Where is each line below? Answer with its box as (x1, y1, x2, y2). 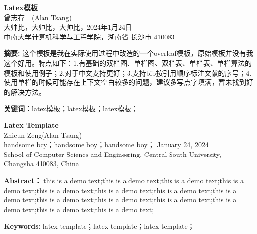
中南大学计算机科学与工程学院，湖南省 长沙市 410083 (4, 31, 175, 41)
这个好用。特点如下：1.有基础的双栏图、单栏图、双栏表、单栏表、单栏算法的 (4, 57, 252, 68)
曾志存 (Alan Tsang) (4, 12, 72, 22)
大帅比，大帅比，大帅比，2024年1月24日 (4, 22, 132, 32)
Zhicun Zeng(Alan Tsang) (4, 129, 82, 140)
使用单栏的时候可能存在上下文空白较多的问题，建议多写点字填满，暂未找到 (4, 77, 246, 87)
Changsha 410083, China (4, 158, 79, 169)
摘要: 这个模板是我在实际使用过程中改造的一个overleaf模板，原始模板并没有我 (4, 48, 253, 58)
